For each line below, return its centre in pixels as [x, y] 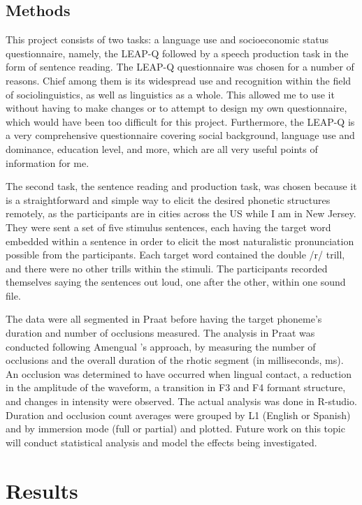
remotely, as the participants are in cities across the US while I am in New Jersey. [181, 213]
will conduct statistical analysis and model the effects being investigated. [161, 442]
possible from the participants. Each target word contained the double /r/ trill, [175, 255]
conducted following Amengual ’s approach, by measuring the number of [161, 346]
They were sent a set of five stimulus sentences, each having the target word [168, 227]
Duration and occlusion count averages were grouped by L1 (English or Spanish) [178, 415]
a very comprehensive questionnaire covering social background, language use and [180, 135]
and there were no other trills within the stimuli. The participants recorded [167, 268]
